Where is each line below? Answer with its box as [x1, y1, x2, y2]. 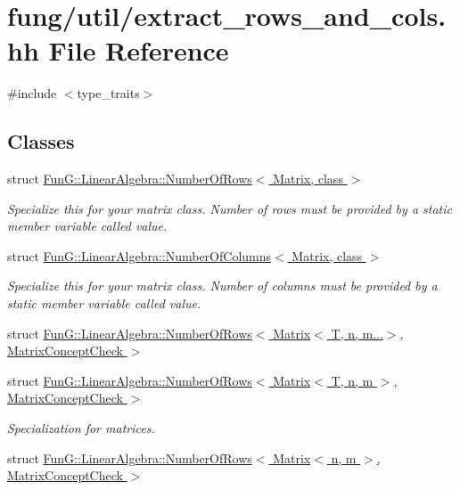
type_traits [77, 84, 140, 102]
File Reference [48, 32, 229, 69]
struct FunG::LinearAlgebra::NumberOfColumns [7, 246, 272, 265]
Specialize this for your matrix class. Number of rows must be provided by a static [7, 199, 452, 217]
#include [7, 84, 57, 102]
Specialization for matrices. [7, 419, 155, 437]
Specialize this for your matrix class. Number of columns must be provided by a [7, 276, 438, 295]
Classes [7, 127, 75, 155]
